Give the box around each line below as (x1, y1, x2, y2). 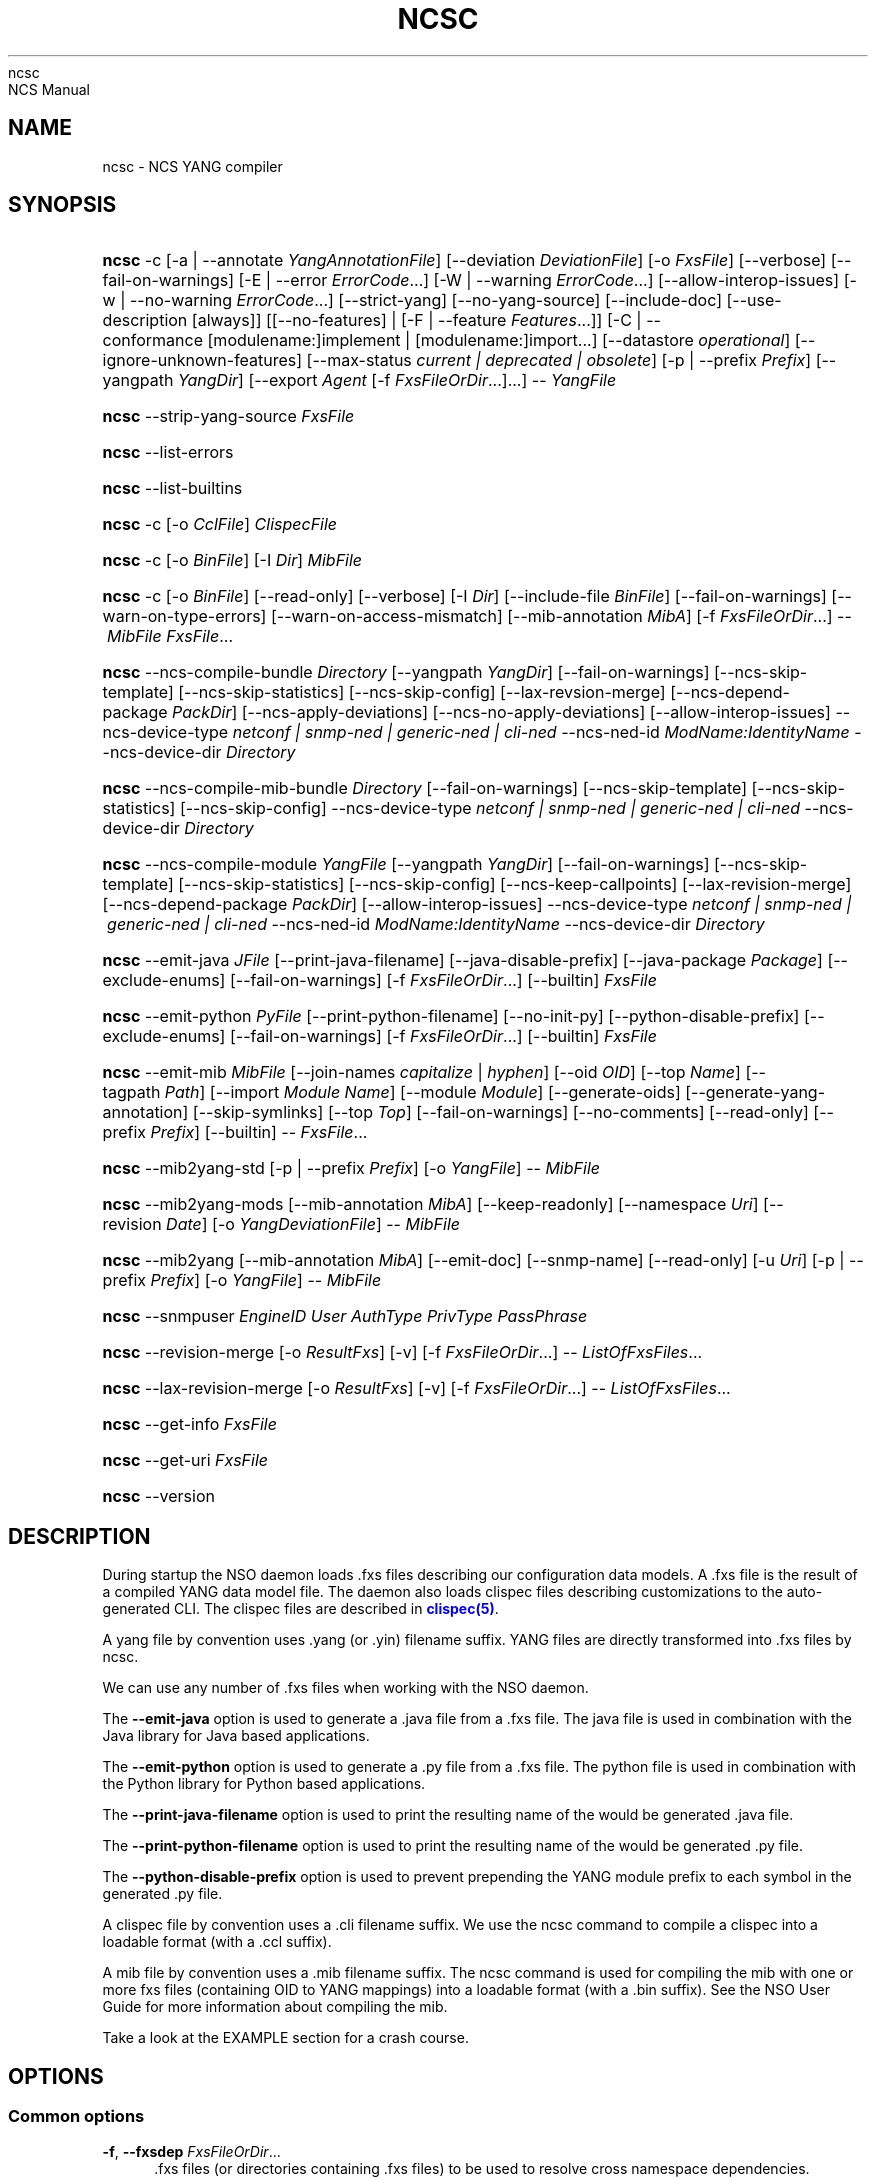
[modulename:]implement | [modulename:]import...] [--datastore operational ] (207, 330, 791, 351)
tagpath (102, 1082, 161, 1103)
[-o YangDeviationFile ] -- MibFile (212, 1214, 460, 1235)
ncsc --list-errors (102, 442, 234, 463)
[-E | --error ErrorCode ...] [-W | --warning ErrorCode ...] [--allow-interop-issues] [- (238, 270, 857, 291)
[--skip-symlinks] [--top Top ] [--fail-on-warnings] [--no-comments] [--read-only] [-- (192, 1102, 834, 1123)
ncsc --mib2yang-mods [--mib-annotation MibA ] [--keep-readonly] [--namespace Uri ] (102, 1194, 759, 1215)
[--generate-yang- (685, 1082, 826, 1103)
